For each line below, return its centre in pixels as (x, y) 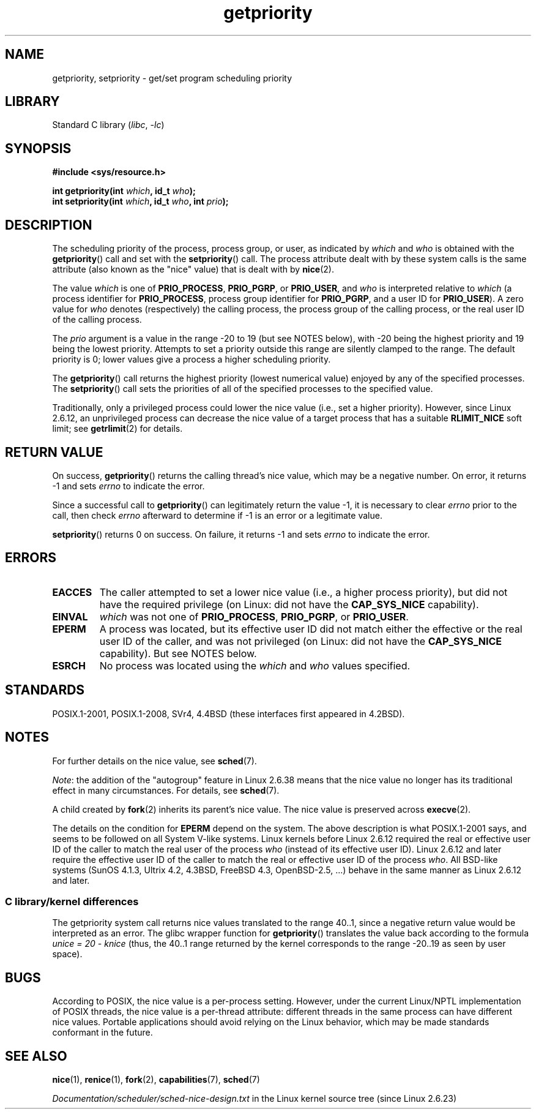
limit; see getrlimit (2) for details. (117, 429)
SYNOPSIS (38, 148)
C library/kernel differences (72, 901)
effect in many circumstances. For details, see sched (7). (166, 790)
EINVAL (70, 616)
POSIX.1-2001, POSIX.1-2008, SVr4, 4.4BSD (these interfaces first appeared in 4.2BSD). (229, 713)
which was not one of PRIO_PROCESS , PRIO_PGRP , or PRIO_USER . (254, 616)
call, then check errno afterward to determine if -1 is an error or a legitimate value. (217, 515)
